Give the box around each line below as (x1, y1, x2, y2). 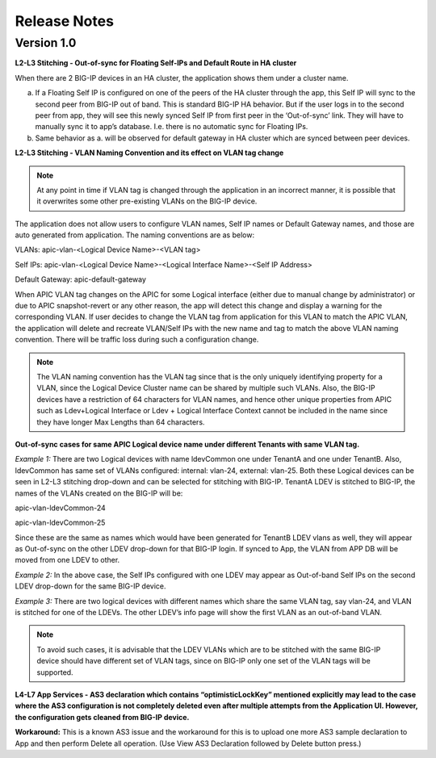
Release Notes (15, 12, 115, 30)
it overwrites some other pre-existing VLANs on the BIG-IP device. (36, 196, 258, 206)
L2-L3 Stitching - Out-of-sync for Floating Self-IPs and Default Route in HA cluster (15, 58, 297, 68)
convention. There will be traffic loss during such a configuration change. (15, 335, 259, 345)
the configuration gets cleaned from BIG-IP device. (15, 712, 190, 722)
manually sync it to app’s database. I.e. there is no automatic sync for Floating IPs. (35, 122, 308, 132)
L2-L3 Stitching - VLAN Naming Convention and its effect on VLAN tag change (15, 148, 284, 157)
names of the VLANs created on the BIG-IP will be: (15, 488, 183, 498)
